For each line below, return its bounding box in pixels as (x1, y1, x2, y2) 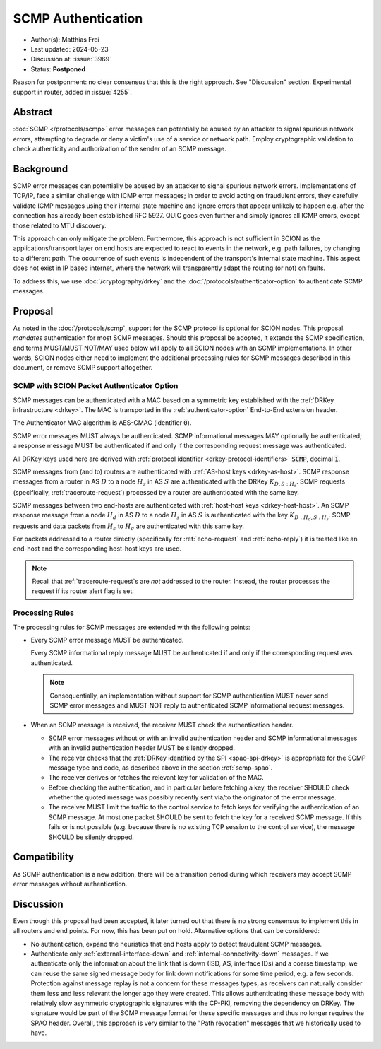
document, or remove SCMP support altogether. (13, 363, 153, 372)
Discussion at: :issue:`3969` (30, 55, 112, 64)
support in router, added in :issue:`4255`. (13, 88, 132, 96)
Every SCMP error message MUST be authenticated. (30, 635, 184, 644)
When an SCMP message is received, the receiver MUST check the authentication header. (30, 721, 294, 729)
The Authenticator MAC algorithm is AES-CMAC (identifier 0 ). (13, 418, 192, 427)
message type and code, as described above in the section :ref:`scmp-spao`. (48, 763, 273, 772)
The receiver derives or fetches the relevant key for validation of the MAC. (48, 773, 264, 782)
